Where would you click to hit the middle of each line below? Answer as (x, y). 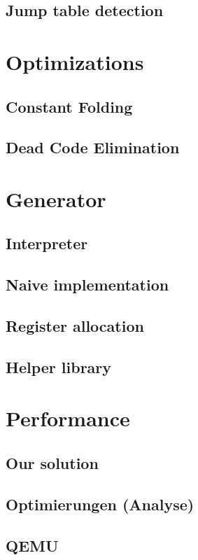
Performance (68, 418)
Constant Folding (69, 106)
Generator (56, 198)
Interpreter (47, 243)
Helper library (59, 366)
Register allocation (75, 326)
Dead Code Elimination (93, 147)
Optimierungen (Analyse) (100, 504)
